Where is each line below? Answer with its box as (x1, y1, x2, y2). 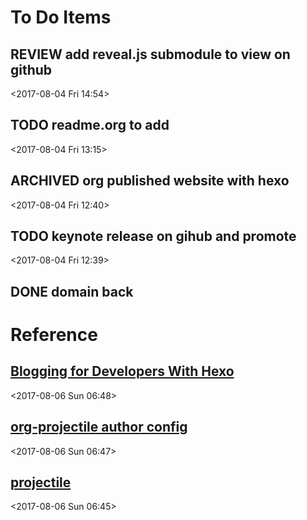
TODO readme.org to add (10, 117, 170, 134)
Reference (10, 324, 98, 346)
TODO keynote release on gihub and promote (10, 228, 297, 245)
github (10, 61, 53, 78)
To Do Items (10, 6, 112, 29)
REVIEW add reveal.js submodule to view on (10, 46, 291, 63)
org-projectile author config (10, 419, 188, 436)
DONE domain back (10, 283, 134, 300)
